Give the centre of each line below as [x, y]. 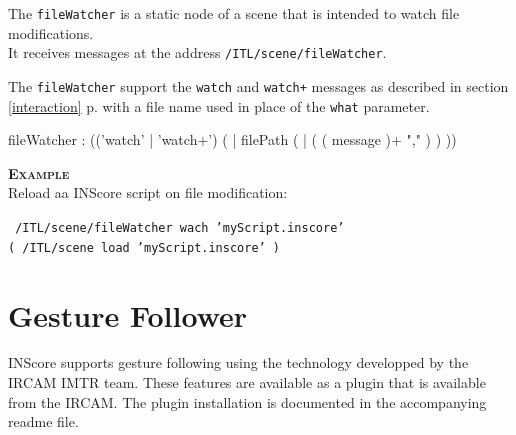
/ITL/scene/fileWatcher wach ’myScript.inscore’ [180, 228]
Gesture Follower [128, 314]
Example [39, 172]
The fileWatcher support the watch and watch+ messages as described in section [258, 85]
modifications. [51, 32]
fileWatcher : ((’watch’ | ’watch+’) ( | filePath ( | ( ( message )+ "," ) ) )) [232, 139]
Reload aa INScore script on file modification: [148, 192]
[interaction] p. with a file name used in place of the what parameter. [219, 105]
